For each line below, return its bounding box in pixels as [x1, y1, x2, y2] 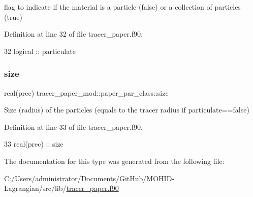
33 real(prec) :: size [4, 138, 64, 149]
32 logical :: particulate [4, 45, 76, 56]
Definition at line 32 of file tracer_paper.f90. [4, 29, 143, 39]
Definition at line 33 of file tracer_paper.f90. [4, 121, 143, 132]
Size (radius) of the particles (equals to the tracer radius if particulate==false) [4, 104, 249, 115]
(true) [4, 11, 22, 22]
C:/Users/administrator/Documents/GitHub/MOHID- [4, 173, 174, 183]
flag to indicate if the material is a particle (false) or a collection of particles [4, 2, 241, 12]
